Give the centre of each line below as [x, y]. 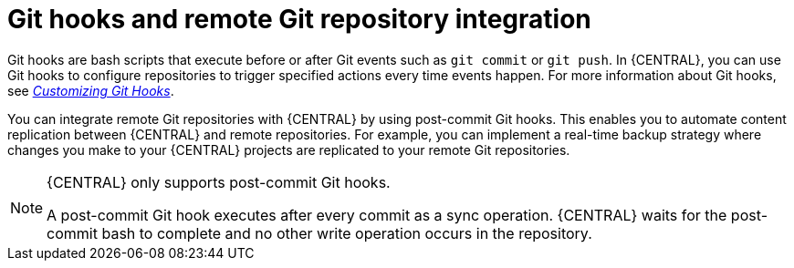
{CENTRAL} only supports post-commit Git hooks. [219, 182]
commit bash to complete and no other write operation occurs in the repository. [319, 233]
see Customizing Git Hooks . [91, 90]
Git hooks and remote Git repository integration [299, 19]
